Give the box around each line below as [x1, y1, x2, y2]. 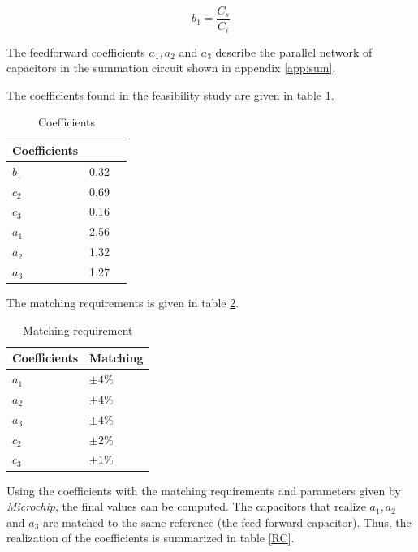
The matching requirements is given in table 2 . [6, 294, 239, 311]
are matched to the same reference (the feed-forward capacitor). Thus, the [42, 513, 412, 530]
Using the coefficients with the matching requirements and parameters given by [6, 481, 401, 499]
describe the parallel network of [215, 43, 373, 60]
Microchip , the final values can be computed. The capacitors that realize [6, 498, 366, 515]
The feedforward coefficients [6, 43, 145, 60]
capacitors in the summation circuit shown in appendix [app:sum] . [6, 59, 336, 76]
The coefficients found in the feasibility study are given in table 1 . [6, 86, 334, 103]
